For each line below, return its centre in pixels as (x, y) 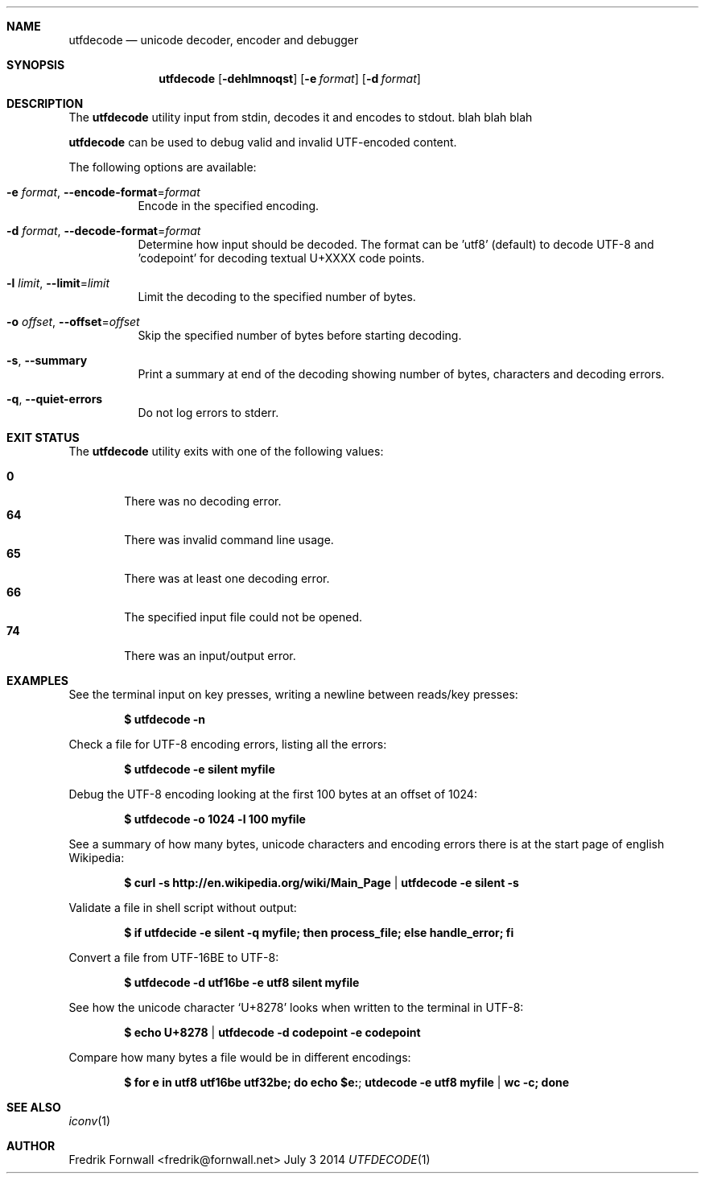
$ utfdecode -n (165, 719)
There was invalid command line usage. (229, 540)
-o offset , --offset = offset (73, 322)
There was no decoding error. (203, 501)
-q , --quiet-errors (55, 399)
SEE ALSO (34, 1107)
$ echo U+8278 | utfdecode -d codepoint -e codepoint (272, 1032)
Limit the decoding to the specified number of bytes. (277, 297)
